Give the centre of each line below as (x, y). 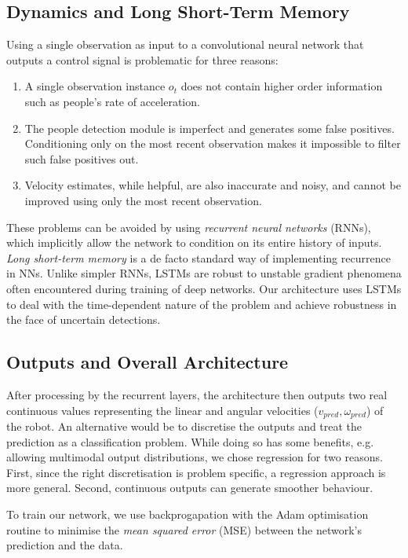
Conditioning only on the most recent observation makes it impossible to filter (213, 143)
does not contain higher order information (282, 86)
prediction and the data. (65, 545)
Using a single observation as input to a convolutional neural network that (185, 44)
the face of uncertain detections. (84, 319)
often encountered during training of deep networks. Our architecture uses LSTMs (204, 288)
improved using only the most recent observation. (143, 200)
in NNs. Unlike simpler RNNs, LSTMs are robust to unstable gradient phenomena (204, 273)
